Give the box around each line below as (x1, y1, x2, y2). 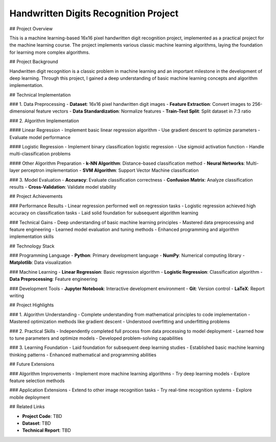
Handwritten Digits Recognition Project (9, 8, 179, 19)
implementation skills (9, 233, 54, 240)
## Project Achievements (9, 193, 63, 200)
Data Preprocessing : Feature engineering (9, 276, 98, 282)
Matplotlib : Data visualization (9, 259, 72, 266)
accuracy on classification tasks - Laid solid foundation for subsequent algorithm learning (9, 210, 199, 216)
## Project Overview (9, 26, 53, 32)
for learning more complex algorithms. (9, 49, 90, 55)
